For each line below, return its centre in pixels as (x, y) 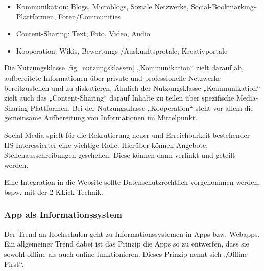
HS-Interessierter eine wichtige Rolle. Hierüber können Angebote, (106, 145)
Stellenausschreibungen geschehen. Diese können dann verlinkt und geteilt (120, 155)
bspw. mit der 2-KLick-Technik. (54, 192)
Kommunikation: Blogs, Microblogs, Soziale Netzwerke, (102, 6)
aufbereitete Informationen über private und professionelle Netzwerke (112, 77)
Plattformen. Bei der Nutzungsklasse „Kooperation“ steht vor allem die (142, 107)
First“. (14, 264)
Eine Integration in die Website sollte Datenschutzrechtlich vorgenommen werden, (132, 182)
